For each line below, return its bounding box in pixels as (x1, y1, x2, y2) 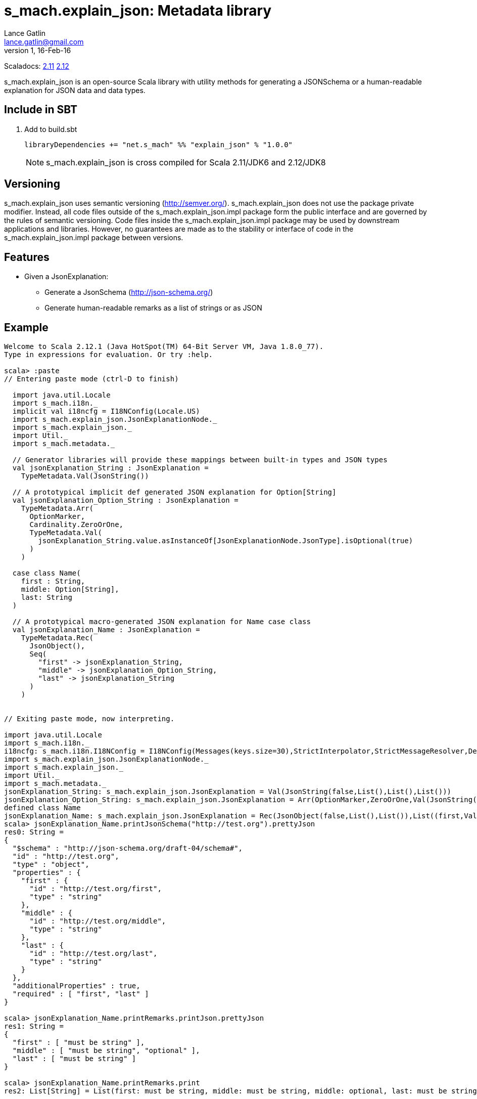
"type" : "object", (12, 860, 89, 869)
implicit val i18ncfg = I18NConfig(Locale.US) (12, 407, 200, 416)
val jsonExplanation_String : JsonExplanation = (12, 464, 209, 472)
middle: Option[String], (21, 585, 119, 594)
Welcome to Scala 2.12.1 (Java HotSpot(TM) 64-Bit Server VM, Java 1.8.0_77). (4, 342, 324, 351)
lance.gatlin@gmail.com (4, 37, 84, 46)
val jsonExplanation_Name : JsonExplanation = (12, 626, 200, 634)
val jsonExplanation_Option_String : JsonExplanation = (12, 496, 239, 505)
